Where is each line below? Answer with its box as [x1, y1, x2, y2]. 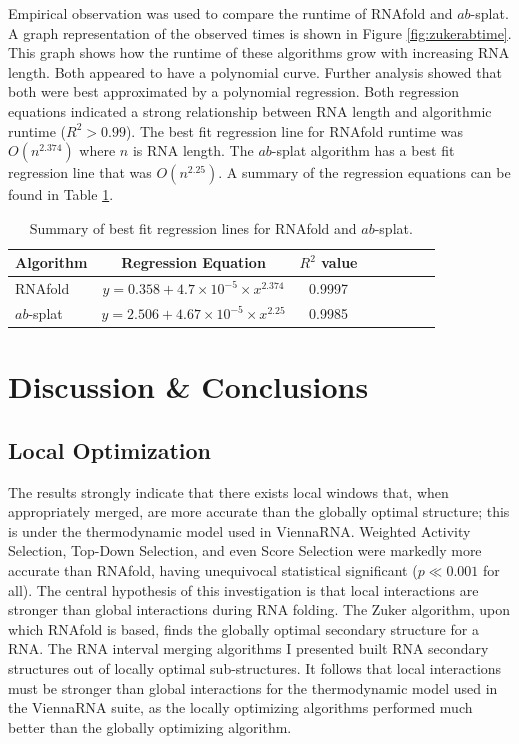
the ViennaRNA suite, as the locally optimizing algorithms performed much [8, 697, 473, 718]
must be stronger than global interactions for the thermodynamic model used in [8, 677, 498, 698]
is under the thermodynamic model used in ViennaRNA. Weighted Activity [8, 520, 471, 541]
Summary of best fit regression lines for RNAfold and [29, 217, 357, 238]
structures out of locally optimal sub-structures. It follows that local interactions [8, 658, 502, 679]
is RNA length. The [132, 140, 254, 161]
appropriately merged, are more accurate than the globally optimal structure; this [8, 501, 510, 522]
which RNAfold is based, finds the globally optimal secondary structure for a [8, 618, 479, 639]
